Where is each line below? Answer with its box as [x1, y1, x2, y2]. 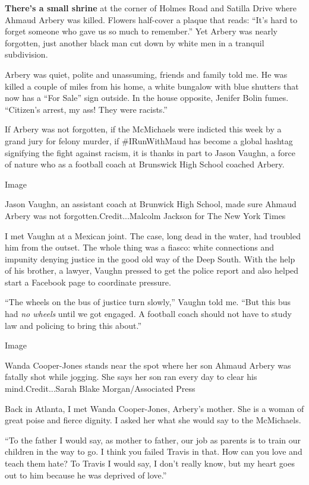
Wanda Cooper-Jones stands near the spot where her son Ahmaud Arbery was [5, 359, 291, 371]
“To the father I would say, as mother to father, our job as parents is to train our [5, 433, 301, 446]
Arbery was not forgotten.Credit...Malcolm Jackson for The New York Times [5, 209, 286, 221]
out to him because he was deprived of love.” [5, 468, 167, 481]
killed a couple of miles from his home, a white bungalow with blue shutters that [5, 80, 299, 92]
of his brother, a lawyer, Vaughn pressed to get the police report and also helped [5, 264, 299, 277]
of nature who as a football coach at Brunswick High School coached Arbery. [5, 158, 285, 170]
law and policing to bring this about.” [5, 319, 141, 331]
